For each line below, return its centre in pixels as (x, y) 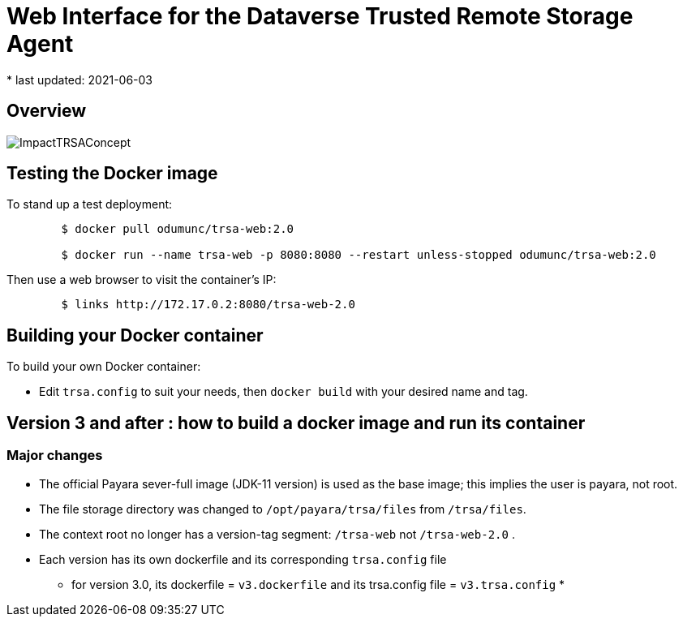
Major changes (55, 455)
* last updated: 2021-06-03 (80, 79)
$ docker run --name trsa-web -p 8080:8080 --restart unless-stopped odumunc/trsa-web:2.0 (359, 255)
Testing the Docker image (112, 174)
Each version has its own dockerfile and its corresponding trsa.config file (243, 559)
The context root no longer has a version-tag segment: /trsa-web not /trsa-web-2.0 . (277, 534)
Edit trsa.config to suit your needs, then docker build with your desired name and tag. (284, 392)
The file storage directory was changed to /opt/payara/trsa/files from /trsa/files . (283, 509)
